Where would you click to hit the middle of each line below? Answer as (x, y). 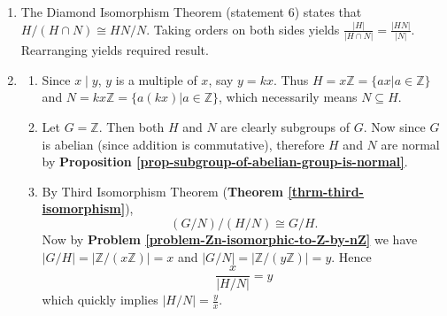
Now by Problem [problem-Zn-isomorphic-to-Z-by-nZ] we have (230, 239)
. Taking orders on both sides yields (243, 29)
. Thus (291, 79)
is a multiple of (156, 79)
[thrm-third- (326, 191)
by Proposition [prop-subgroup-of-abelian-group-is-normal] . (225, 162)
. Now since (394, 127)
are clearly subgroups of (285, 127)
